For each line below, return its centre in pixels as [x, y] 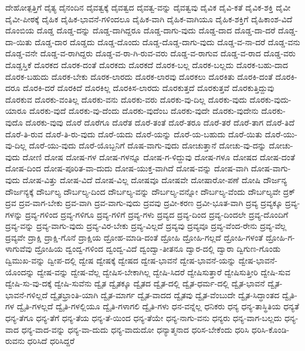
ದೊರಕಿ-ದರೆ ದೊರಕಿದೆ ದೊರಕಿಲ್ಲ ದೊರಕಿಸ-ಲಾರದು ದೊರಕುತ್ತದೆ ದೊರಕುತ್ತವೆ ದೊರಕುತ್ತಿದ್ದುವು [149, 88]
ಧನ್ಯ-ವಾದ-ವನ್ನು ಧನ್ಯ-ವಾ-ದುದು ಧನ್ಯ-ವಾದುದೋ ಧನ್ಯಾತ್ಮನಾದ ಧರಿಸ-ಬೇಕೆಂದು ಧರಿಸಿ [135, 329]
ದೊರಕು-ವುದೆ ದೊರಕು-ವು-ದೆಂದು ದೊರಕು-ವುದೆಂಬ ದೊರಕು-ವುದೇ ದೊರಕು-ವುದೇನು [144, 111]
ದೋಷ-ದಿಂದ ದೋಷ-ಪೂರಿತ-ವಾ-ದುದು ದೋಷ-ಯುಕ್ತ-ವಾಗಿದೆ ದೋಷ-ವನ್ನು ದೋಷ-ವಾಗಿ [127, 168]
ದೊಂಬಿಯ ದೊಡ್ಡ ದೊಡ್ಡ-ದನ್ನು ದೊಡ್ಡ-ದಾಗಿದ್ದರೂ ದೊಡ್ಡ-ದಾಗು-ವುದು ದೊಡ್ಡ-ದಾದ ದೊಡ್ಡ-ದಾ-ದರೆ [140, 30]
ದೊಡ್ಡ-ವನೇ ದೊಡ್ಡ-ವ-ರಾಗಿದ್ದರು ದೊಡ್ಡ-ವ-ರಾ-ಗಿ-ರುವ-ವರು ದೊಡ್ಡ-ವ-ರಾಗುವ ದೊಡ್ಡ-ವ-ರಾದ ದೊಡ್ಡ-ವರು [150, 53]
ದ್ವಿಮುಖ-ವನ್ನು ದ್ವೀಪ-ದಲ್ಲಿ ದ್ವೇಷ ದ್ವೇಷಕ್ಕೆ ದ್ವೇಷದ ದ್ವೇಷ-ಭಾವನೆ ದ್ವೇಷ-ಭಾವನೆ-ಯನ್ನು [121, 260]
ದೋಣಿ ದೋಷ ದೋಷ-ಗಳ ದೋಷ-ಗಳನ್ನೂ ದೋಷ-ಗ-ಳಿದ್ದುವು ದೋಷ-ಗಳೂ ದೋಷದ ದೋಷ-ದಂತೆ [159, 156]
